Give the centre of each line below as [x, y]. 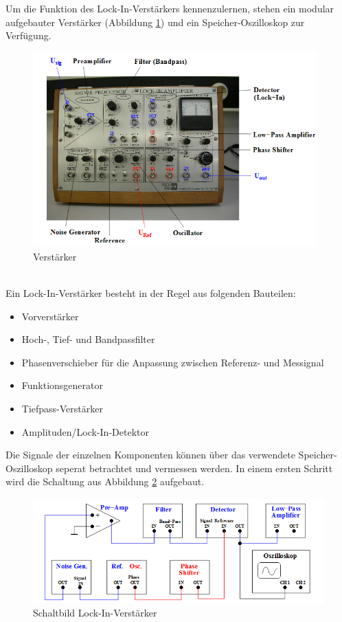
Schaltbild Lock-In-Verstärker [95, 613]
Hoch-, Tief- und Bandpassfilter [88, 339]
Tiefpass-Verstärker [62, 408]
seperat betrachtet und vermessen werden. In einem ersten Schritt [194, 468]
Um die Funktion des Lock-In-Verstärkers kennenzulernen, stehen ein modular [170, 8]
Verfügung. [28, 35]
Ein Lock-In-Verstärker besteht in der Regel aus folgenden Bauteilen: [151, 293]
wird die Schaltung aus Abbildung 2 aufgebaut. [105, 481]
